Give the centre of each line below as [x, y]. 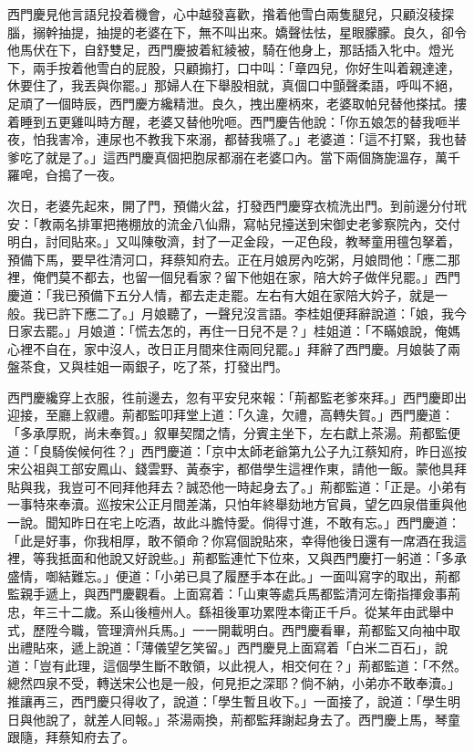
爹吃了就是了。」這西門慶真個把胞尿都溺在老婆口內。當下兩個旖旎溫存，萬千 [234, 157]
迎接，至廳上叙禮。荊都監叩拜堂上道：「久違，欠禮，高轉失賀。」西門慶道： [231, 415]
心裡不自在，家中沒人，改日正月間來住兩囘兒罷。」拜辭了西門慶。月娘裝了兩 [234, 348]
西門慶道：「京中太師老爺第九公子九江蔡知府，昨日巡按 [304, 450]
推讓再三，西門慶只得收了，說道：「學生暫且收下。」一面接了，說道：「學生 [227, 700]
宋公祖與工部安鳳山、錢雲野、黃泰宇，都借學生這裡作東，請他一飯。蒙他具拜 [237, 469]
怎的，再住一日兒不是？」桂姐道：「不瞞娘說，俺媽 [310, 331]
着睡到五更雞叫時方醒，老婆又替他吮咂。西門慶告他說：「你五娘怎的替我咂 [227, 121]
